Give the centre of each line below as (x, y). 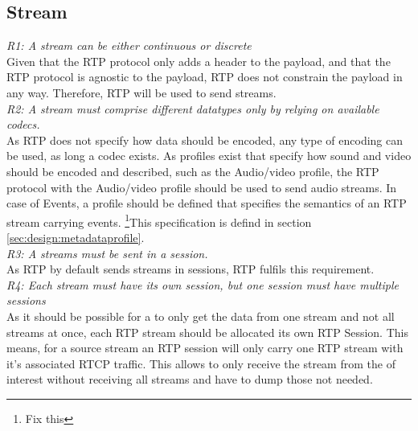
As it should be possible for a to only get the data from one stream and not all (201, 316)
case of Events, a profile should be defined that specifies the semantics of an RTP (207, 203)
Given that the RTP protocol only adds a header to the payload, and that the (199, 61)
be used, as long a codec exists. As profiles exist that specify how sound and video (209, 156)
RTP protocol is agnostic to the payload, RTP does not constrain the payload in (205, 77)
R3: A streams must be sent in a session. (107, 253)
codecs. (23, 124)
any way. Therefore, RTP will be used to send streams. (141, 92)
